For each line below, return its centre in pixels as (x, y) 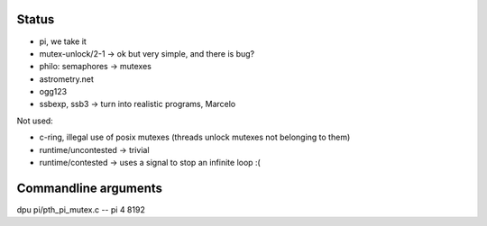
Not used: (35, 121)
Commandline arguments (89, 188)
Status (36, 19)
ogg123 (53, 92)
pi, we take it (63, 41)
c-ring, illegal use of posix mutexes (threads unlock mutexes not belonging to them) (195, 137)
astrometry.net (67, 79)
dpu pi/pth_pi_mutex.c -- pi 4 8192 (81, 209)
